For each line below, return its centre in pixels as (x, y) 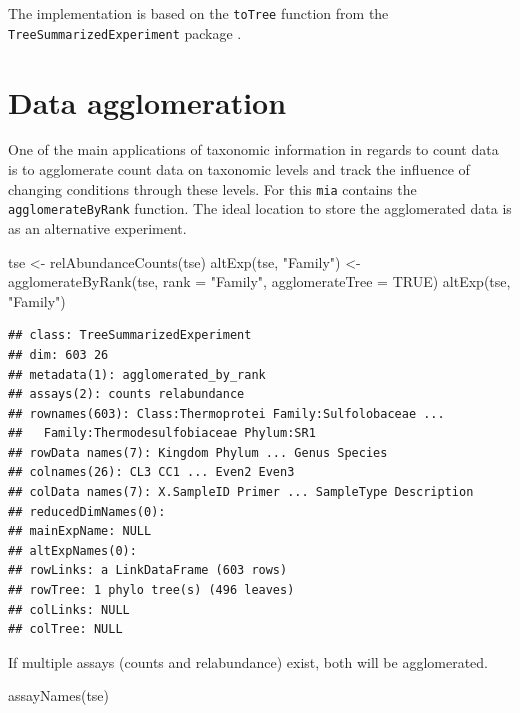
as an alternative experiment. (97, 227)
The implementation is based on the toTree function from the (198, 13)
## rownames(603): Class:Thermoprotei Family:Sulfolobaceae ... (226, 413)
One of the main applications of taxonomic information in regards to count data (253, 149)
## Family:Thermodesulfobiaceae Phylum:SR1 (162, 433)
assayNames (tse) (59, 695)
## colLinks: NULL (69, 609)
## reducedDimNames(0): (87, 511)
